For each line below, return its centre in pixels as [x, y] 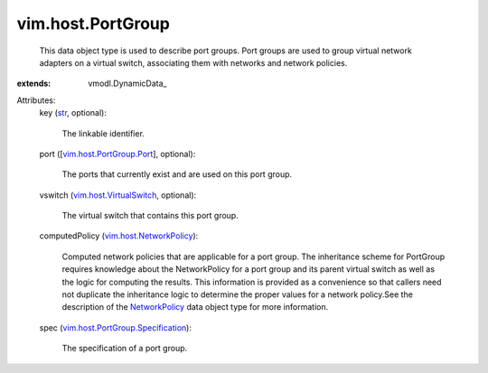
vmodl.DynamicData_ [127, 84]
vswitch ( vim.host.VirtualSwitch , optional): [118, 195]
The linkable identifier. [103, 133]
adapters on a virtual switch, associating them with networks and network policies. [193, 62]
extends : [34, 84]
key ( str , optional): [73, 113]
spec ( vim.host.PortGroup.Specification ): [115, 327]
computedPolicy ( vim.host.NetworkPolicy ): [119, 236]
